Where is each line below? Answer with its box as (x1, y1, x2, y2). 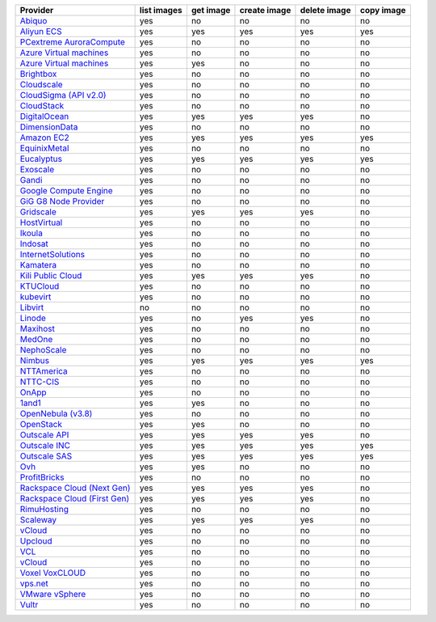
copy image (359, 5, 407, 15)
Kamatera (19, 260, 57, 270)
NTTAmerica (19, 366, 68, 376)
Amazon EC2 (19, 132, 69, 143)
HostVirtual (19, 217, 63, 228)
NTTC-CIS (19, 376, 60, 387)
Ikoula (19, 227, 44, 239)
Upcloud (19, 535, 52, 546)
